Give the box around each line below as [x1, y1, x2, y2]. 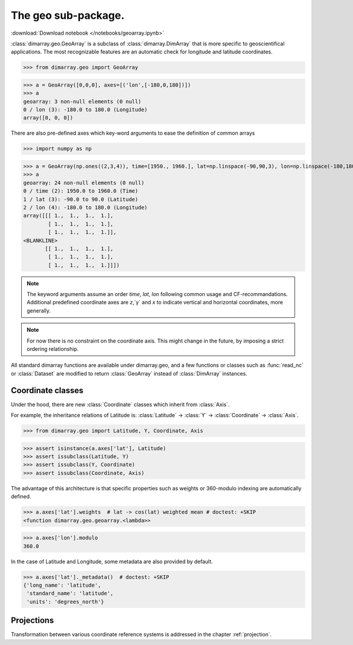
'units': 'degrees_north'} [26, 598, 104, 605]
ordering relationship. [26, 345, 79, 353]
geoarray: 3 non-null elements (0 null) [23, 98, 141, 105]
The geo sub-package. [11, 9, 125, 22]
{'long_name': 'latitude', [23, 581, 101, 589]
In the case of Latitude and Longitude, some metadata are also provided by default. [11, 558, 213, 565]
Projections [11, 616, 54, 626]
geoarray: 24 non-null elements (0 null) [23, 179, 145, 186]
